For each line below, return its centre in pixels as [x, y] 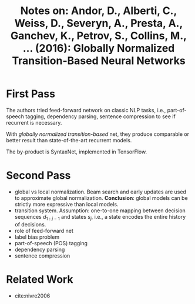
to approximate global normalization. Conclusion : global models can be [101, 198]
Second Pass [38, 176]
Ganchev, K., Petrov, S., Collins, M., [99, 36]
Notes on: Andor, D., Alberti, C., [99, 11]
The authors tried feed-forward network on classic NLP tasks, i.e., [86, 110]
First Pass [31, 94]
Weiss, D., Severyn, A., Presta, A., [99, 23]
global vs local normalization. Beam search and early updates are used [100, 192]
